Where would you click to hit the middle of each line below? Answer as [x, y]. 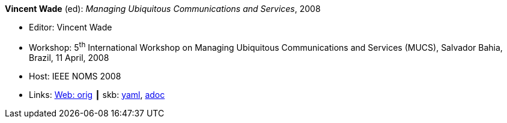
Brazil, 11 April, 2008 [69, 57]
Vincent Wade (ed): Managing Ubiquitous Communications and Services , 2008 [163, 9]
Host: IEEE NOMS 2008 [75, 76]
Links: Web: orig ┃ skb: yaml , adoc [97, 94]
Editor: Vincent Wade [71, 27]
